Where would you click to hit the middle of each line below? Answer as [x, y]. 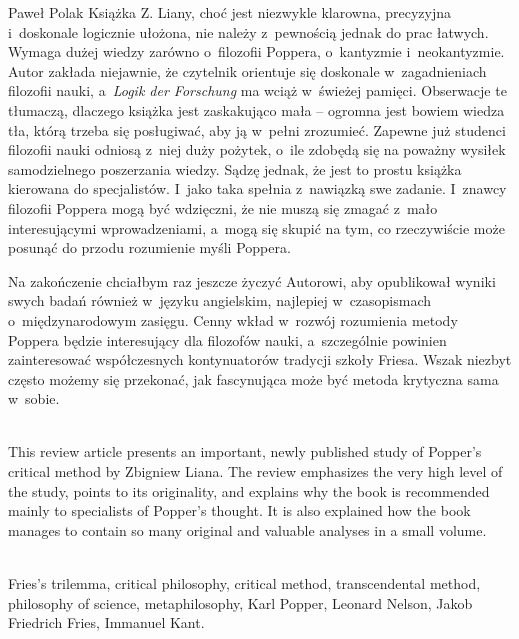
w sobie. [34, 398]
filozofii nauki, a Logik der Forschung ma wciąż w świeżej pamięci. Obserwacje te [257, 90]
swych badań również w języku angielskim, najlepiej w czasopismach [220, 300]
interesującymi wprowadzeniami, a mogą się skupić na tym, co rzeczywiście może [256, 227]
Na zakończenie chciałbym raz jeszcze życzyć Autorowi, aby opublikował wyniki [252, 280]
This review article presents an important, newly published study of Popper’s [245, 451]
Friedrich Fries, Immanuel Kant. [106, 622]
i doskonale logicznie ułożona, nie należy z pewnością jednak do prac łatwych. [248, 31]
